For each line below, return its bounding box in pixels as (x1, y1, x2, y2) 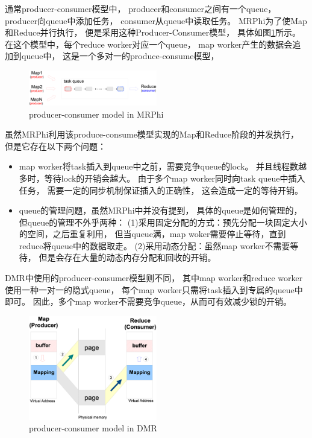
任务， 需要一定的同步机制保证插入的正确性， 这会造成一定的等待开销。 (19, 183, 304, 196)
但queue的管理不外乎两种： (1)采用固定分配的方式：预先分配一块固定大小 (19, 215, 307, 228)
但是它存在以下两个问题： (5, 139, 106, 152)
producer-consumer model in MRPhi (29, 107, 164, 120)
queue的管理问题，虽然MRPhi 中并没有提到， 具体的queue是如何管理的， (19, 204, 302, 217)
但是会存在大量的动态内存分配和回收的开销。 (39, 251, 216, 264)
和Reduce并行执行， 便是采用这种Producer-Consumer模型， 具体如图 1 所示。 (5, 26, 301, 39)
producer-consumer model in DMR (29, 422, 157, 434)
